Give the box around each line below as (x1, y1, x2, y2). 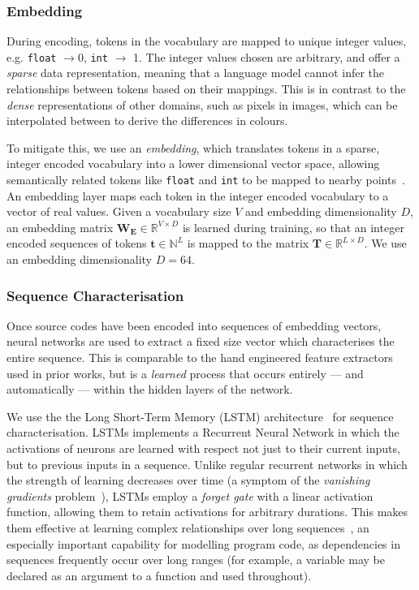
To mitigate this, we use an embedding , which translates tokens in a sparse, (6, 139, 380, 156)
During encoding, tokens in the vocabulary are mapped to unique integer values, (6, 32, 407, 50)
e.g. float (6, 48, 57, 65)
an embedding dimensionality (6, 251, 152, 268)
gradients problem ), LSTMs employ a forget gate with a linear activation (6, 487, 374, 504)
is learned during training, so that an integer (182, 218, 404, 235)
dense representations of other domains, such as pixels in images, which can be (6, 96, 398, 113)
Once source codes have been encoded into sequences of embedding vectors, (6, 317, 382, 334)
